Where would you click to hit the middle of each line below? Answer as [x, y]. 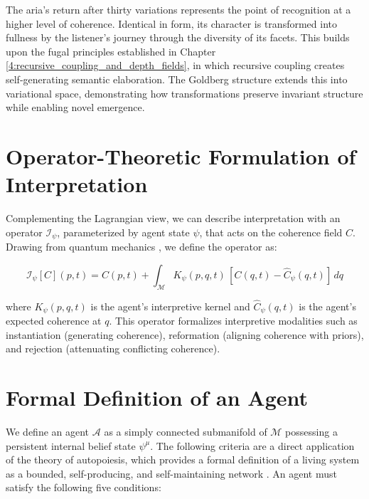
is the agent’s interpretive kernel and [170, 306]
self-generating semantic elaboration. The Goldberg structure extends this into [177, 79]
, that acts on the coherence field [271, 232]
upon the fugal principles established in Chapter [111, 51]
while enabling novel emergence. [75, 107]
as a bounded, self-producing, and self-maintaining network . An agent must [171, 473]
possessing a [311, 432]
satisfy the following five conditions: [84, 487]
